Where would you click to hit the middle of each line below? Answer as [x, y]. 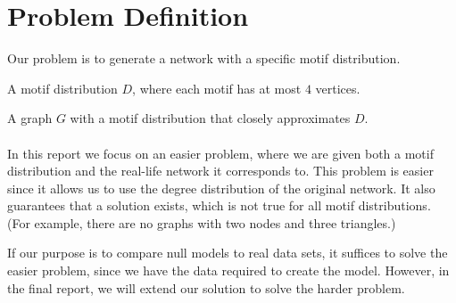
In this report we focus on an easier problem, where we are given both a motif [220, 153]
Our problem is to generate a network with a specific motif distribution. [204, 58]
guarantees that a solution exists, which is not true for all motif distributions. [219, 205]
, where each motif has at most [217, 88]
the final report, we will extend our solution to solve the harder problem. [206, 287]
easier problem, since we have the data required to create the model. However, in [228, 270]
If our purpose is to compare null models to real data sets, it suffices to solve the [228, 253]
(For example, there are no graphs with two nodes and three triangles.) [202, 222]
